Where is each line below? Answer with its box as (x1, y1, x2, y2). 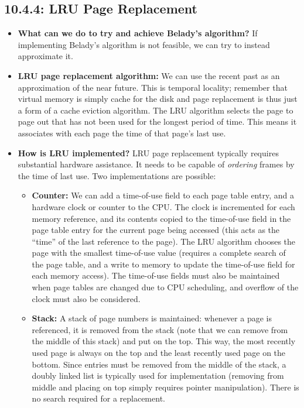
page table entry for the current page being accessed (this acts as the (32, 224, 280, 236)
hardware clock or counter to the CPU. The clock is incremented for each (32, 200, 295, 212)
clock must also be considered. (32, 292, 141, 304)
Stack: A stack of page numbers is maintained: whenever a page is (32, 312, 272, 324)
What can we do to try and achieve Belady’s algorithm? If (18, 27, 258, 39)
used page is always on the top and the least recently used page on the (32, 347, 286, 359)
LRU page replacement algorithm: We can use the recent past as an (18, 69, 280, 81)
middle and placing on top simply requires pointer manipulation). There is (32, 380, 299, 393)
